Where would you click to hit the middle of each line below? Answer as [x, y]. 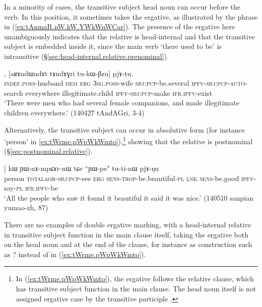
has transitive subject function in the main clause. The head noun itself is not [136, 288]
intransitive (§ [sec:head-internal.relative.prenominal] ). [86, 56]
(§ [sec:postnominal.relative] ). [48, 151]
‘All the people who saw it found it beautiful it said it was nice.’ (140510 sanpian [129, 197]
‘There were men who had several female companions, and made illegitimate [122, 103]
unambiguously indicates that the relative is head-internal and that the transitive [129, 36]
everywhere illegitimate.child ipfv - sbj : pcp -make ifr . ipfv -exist [119, 93]
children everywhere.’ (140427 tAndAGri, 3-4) [74, 112]
